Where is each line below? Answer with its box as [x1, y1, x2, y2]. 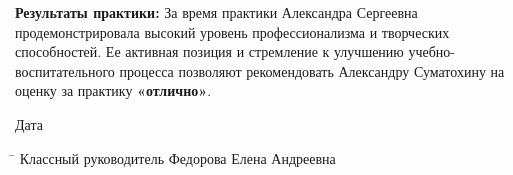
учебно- [408, 41, 456, 62]
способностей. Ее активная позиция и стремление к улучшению [15, 41, 404, 62]
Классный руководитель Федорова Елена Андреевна [19, 147, 336, 168]
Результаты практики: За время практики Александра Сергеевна [15, 2, 418, 22]
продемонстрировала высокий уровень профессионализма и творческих [15, 21, 450, 42]
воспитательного [15, 60, 115, 81]
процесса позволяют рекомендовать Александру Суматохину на [119, 60, 505, 81]
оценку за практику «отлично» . [15, 80, 212, 101]
